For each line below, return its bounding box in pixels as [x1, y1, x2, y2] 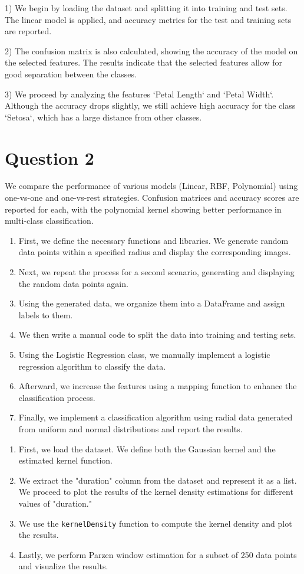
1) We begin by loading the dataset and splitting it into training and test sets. [5, 2, 288, 14]
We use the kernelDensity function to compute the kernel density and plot [18, 517, 292, 529]
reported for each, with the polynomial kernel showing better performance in [5, 203, 282, 215]
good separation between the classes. [5, 67, 137, 80]
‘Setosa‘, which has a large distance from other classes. [5, 110, 202, 123]
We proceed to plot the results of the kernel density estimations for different [18, 485, 293, 498]
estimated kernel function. [18, 454, 113, 467]
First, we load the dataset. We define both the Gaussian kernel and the [18, 442, 276, 455]
